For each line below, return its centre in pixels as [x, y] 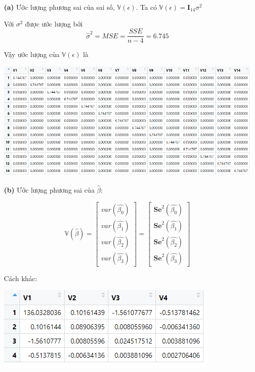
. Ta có [146, 7]
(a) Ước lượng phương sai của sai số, [59, 7]
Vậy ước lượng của [32, 54]
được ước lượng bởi [54, 23]
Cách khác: [21, 278]
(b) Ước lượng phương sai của [49, 189]
